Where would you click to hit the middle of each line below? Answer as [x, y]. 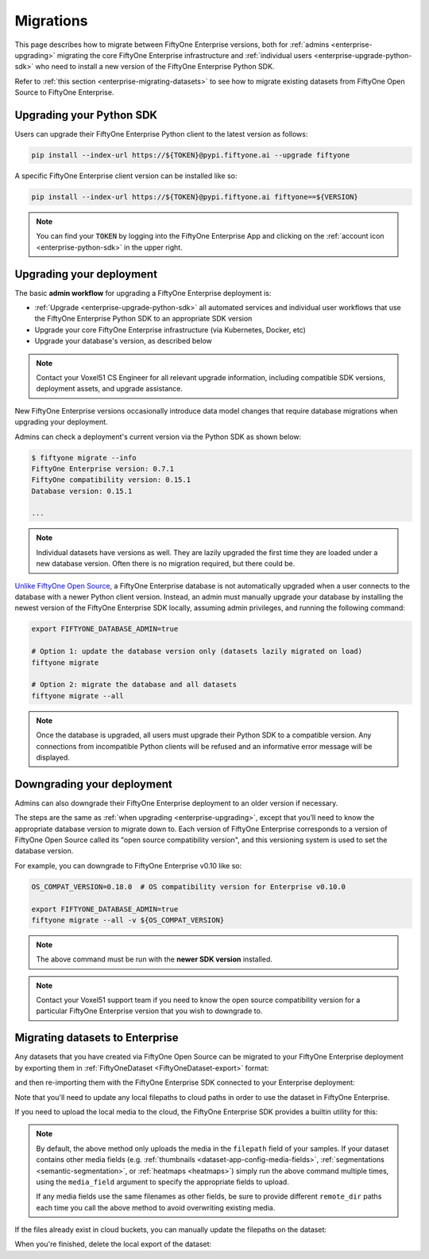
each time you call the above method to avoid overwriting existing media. [156, 1207]
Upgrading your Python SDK [86, 115]
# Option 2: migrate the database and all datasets [134, 685]
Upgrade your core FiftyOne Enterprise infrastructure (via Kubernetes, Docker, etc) [170, 329]
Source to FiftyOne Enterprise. [64, 92]
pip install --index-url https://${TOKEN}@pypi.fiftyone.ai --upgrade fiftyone [191, 155]
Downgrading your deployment [93, 784]
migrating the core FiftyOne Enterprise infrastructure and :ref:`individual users [185, 55]
